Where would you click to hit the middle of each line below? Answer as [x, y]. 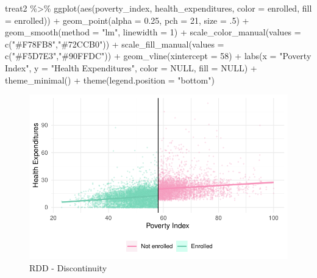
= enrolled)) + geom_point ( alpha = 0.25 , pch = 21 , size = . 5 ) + [127, 20]
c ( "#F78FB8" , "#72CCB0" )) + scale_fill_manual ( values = [115, 44]
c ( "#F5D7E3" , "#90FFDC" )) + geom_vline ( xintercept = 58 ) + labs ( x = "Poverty [158, 56]
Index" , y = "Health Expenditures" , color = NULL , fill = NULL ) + [131, 67]
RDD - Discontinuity [68, 267]
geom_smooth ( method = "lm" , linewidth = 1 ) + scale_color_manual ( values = [153, 32]
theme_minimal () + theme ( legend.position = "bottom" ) [110, 80]
